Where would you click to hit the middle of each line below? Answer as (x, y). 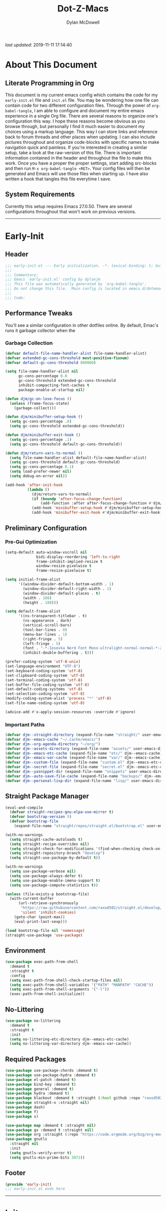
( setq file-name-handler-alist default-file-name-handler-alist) (78, 458)
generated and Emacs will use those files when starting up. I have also (77, 173)
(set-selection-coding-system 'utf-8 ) (45, 694)
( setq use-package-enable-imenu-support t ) (55, 880)
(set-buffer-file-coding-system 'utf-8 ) (47, 685)
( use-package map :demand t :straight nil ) (51, 1125)
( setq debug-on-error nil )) (39, 476)
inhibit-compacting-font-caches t (54, 385)
